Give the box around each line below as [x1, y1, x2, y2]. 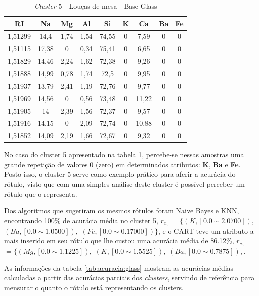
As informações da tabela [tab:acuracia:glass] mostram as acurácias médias [4, 262, 234, 273]
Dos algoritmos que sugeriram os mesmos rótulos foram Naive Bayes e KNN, [4, 205, 239, 216]
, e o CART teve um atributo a [158, 225, 254, 236]
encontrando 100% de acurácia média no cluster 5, [4, 215, 158, 225]
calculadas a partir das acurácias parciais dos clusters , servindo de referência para [4, 272, 255, 283]
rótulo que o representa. [4, 188, 77, 199]
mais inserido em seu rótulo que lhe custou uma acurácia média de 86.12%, [4, 235, 234, 246]
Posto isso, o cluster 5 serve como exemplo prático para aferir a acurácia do [4, 169, 236, 179]
